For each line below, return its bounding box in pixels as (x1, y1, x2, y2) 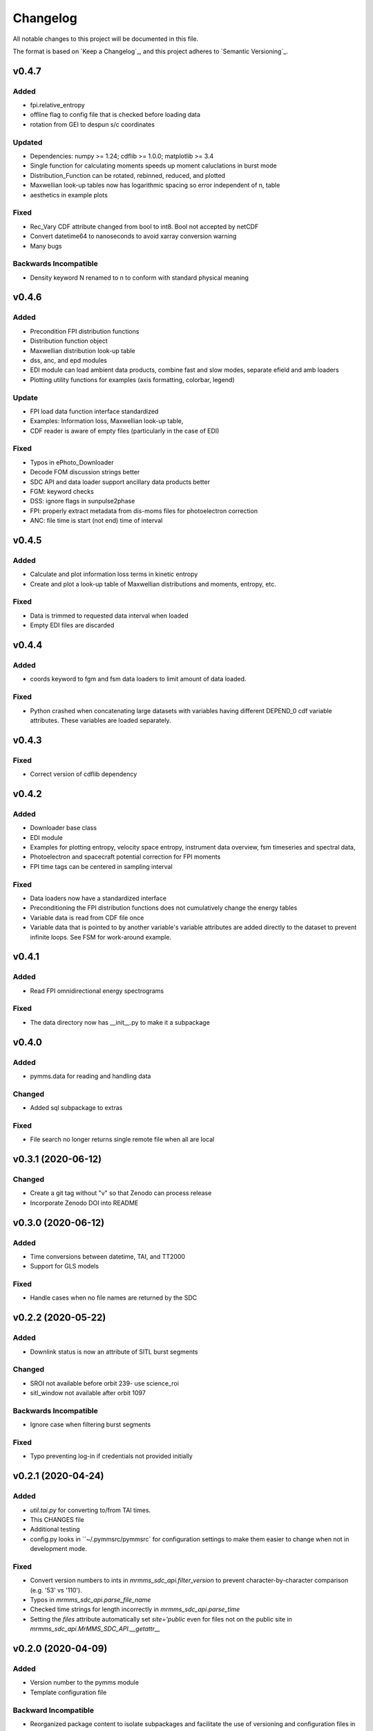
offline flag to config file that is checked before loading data (30, 111, 200, 119)
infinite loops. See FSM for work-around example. (30, 933, 172, 941)
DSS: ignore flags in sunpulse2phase (30, 497, 135, 505)
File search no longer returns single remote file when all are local (30, 1136, 215, 1144)
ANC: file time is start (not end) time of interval (30, 517, 163, 525)
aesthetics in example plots (30, 190, 108, 199)
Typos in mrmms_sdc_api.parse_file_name (30, 1596, 151, 1604)
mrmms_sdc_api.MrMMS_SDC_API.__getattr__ (30, 1624, 160, 1633)
